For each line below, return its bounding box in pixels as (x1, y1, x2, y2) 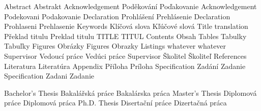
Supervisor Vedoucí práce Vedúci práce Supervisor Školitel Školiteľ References (4, 50, 247, 61)
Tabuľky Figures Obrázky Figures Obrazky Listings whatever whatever (4, 41, 226, 51)
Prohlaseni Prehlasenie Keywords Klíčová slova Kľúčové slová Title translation (4, 21, 248, 31)
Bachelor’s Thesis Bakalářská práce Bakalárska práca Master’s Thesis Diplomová (4, 87, 257, 98)
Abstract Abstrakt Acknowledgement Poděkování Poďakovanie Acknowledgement (4, 1, 257, 11)
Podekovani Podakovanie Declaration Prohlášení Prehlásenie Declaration (4, 11, 230, 21)
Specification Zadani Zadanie (4, 70, 94, 81)
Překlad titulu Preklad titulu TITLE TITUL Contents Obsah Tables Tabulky (4, 30, 247, 41)
